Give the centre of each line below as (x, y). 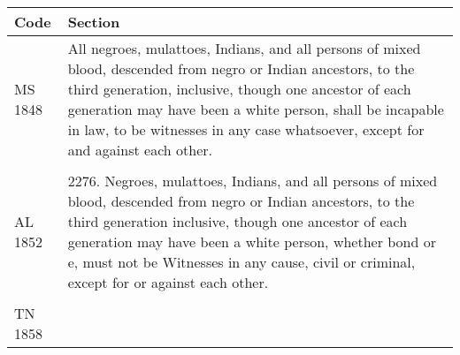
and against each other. (140, 150)
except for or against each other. (168, 282)
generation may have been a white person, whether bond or (252, 242)
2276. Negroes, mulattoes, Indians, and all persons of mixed (253, 181)
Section (94, 22)
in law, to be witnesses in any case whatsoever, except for (246, 129)
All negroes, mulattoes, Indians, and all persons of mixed (244, 48)
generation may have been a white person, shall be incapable (256, 109)
